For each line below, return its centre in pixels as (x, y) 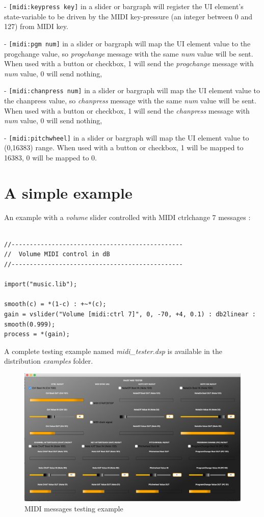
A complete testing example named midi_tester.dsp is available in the (113, 351)
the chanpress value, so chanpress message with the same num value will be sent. (130, 100)
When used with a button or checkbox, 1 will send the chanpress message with (127, 110)
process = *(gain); (37, 334)
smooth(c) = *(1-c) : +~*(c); (55, 304)
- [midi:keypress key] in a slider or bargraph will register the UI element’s (124, 6)
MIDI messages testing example (74, 508)
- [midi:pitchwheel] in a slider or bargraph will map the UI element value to (127, 137)
